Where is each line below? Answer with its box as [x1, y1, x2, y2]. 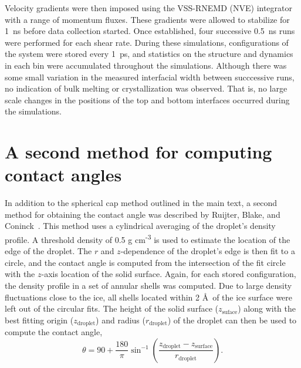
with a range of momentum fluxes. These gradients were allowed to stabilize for [5, 13, 290, 25]
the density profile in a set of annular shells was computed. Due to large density [5, 279, 292, 292]
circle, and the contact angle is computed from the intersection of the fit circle [5, 256, 286, 268]
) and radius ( [96, 313, 146, 326]
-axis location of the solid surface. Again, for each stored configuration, [41, 268, 296, 280]
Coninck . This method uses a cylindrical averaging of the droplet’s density [5, 220, 276, 232]
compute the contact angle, [5, 326, 103, 338]
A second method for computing [5, 140, 272, 164]
